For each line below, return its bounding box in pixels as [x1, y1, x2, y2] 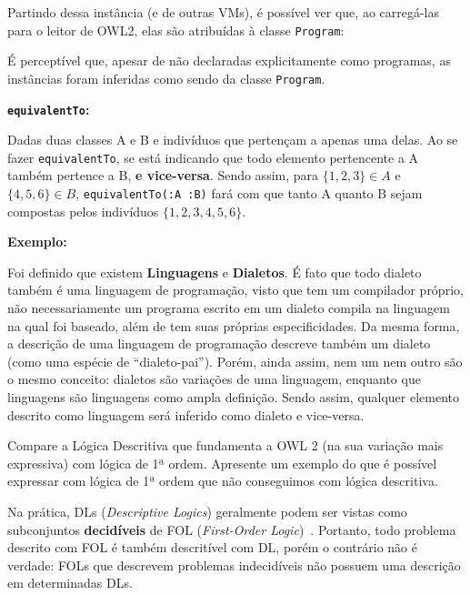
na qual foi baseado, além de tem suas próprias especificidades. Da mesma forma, [7, 316, 460, 335]
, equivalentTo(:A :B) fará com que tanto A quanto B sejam [75, 184, 423, 202]
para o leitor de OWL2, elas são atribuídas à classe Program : [7, 20, 345, 39]
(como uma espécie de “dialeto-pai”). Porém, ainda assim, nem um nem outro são [7, 351, 463, 370]
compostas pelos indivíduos [7, 201, 159, 220]
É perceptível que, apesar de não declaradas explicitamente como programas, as [7, 51, 451, 70]
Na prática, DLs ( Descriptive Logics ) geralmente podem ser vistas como [7, 501, 407, 520]
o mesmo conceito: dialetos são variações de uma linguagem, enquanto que [7, 369, 421, 388]
